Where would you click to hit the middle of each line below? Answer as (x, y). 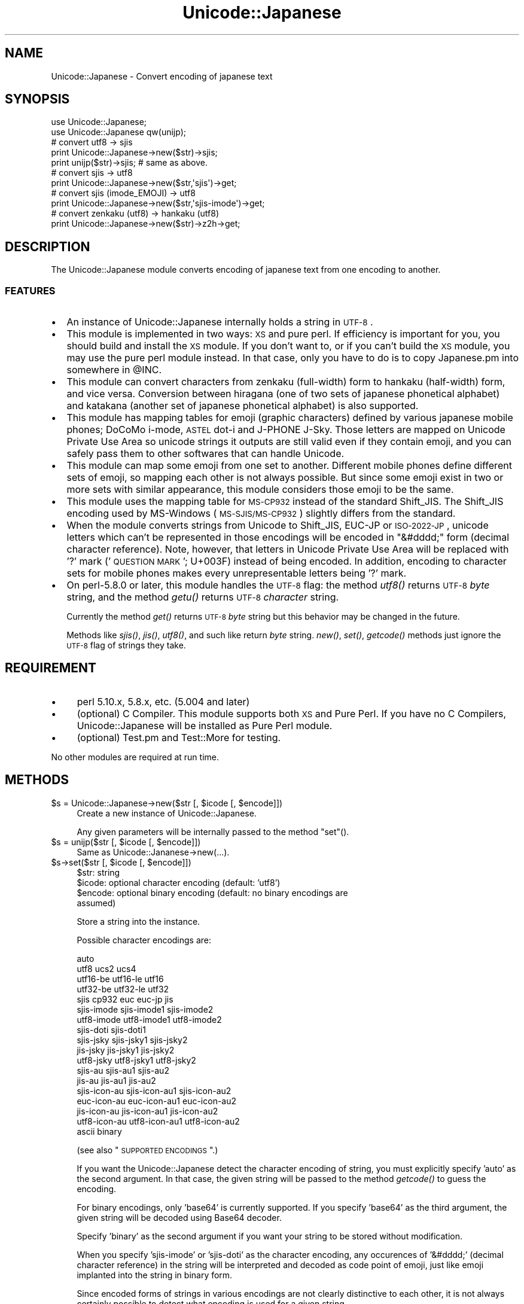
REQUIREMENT (51, 668)
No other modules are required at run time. (135, 757)
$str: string (98, 872)
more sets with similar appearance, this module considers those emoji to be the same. (260, 490)
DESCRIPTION (48, 246)
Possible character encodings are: (144, 940)
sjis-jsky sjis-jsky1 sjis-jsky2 (132, 1040)
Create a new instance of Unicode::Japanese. (167, 813)
